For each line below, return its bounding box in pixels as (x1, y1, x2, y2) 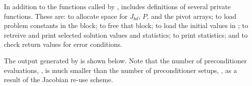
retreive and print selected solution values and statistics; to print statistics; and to (4, 29, 248, 40)
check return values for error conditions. (4, 39, 123, 49)
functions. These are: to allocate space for (4, 11, 128, 21)
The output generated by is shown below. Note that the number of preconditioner (4, 55, 247, 65)
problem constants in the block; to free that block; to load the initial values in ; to (4, 20, 248, 30)
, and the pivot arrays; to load (147, 11, 236, 21)
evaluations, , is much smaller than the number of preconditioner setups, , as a (4, 65, 237, 75)
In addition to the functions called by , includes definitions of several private (4, 1, 231, 11)
